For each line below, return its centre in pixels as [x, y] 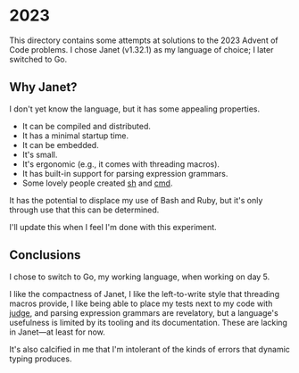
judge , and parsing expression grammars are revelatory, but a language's [144, 312]
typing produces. [41, 359]
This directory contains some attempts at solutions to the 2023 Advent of [144, 40]
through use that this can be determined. [84, 210]
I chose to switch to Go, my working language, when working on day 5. [140, 277]
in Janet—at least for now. [57, 332]
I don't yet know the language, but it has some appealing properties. [135, 109]
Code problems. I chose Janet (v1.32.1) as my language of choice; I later [141, 49]
